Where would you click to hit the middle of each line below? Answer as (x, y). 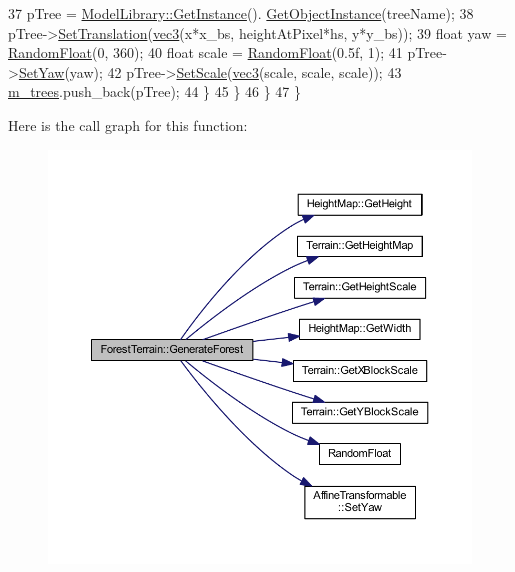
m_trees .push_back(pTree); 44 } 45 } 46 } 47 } (155, 91)
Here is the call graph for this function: (128, 124)
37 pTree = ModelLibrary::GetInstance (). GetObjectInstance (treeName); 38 (241, 13)
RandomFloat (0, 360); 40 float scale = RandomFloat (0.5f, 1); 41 (205, 52)
